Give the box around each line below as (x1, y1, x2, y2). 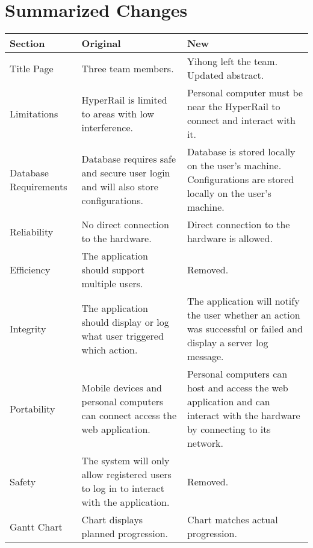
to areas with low (81, 106, 155, 120)
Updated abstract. (187, 68, 264, 83)
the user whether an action (187, 308, 300, 322)
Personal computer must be (187, 86, 303, 100)
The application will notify (187, 294, 300, 308)
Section (10, 36, 45, 51)
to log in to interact (81, 481, 164, 496)
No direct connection (81, 217, 169, 232)
